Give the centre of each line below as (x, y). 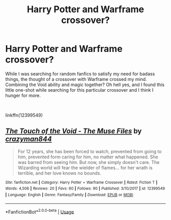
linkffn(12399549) (24, 115)
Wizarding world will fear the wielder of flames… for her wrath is (85, 168)
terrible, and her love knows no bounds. (60, 173)
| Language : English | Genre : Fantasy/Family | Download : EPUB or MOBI (69, 195)
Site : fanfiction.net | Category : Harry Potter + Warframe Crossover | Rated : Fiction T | (81, 182)
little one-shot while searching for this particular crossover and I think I (79, 90)
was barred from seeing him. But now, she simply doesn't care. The (89, 162)
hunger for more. (23, 95)
